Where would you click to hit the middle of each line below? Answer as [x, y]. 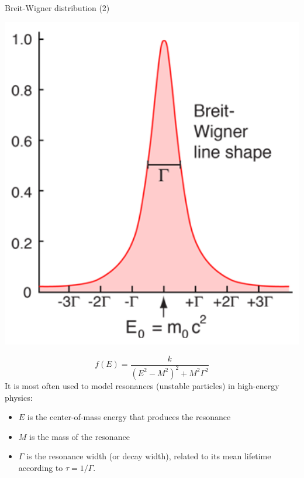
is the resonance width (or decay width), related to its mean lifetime [149, 456]
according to [41, 467]
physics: [19, 397]
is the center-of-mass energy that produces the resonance [129, 417]
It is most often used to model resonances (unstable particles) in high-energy [142, 385]
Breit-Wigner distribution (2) [57, 8]
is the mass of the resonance [80, 436]
